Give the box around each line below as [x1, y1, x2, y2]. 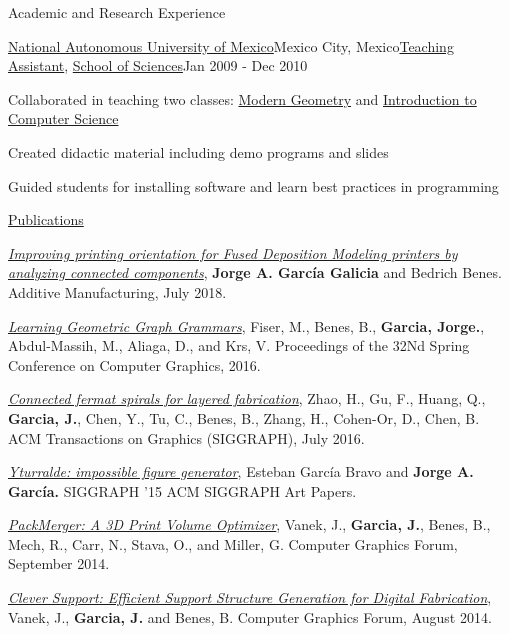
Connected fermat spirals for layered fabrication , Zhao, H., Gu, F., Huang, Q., [8, 388, 486, 409]
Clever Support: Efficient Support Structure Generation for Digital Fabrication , [8, 587, 492, 608]
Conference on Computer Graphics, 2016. [8, 354, 261, 375]
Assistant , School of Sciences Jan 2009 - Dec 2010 [8, 55, 308, 76]
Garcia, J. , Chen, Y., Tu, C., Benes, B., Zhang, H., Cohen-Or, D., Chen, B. [8, 407, 480, 428]
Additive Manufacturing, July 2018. [8, 281, 227, 302]
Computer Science [8, 108, 119, 129]
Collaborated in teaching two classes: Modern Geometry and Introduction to [8, 88, 477, 109]
